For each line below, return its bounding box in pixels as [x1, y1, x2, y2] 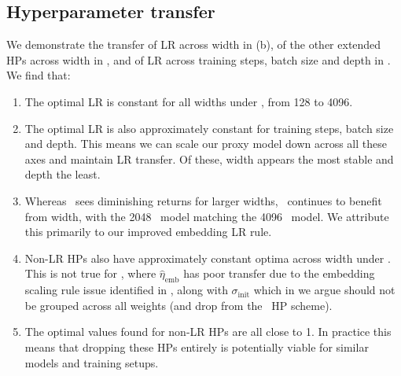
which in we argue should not [253, 282, 395, 298]
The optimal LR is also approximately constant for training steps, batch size [24, 120, 394, 136]
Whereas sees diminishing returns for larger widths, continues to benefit [24, 192, 382, 208]
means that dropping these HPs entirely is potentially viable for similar [24, 338, 369, 355]
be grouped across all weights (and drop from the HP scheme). [24, 297, 333, 313]
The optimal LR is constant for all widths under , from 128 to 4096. [24, 93, 353, 109]
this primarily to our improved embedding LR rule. [24, 223, 272, 240]
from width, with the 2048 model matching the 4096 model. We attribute [24, 208, 389, 224]
